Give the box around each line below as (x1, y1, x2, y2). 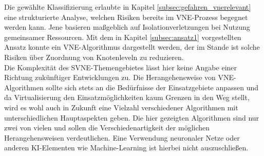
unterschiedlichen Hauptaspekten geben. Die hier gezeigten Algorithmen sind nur (4, 112, 259, 123)
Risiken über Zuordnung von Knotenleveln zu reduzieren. (4, 51, 184, 62)
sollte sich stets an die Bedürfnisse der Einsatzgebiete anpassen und (46, 82, 259, 92)
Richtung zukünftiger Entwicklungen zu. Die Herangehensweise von (4, 72, 216, 83)
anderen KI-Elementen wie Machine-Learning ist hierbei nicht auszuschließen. (4, 142, 249, 153)
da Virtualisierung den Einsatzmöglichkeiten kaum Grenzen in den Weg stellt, (4, 92, 250, 103)
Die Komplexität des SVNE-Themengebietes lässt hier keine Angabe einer (4, 62, 237, 72)
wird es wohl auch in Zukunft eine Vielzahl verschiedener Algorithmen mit (4, 102, 238, 112)
